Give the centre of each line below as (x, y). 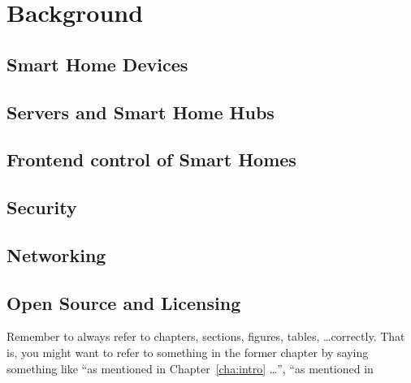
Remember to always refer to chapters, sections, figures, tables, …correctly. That (206, 336)
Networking (56, 254)
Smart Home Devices (97, 64)
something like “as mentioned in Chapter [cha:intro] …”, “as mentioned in (190, 368)
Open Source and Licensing (124, 302)
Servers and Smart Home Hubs (141, 112)
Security (42, 207)
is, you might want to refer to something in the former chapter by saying (188, 353)
